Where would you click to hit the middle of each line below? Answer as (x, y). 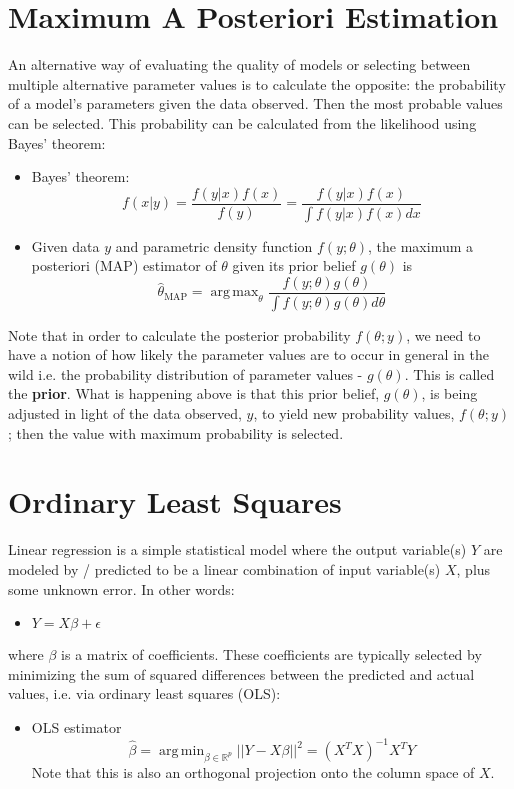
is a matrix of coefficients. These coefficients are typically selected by (271, 654)
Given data (65, 245)
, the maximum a (421, 245)
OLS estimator (76, 726)
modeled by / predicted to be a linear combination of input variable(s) (224, 568)
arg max (234, 292)
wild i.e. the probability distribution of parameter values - (185, 373)
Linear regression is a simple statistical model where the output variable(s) (237, 549)
